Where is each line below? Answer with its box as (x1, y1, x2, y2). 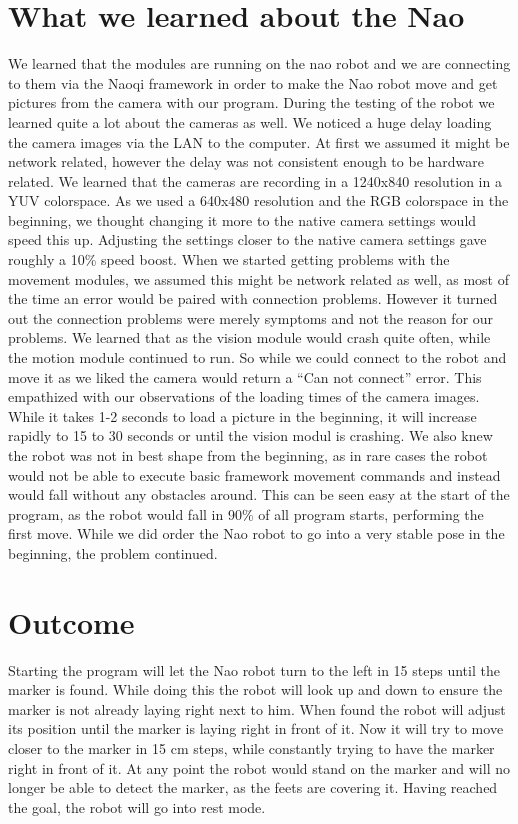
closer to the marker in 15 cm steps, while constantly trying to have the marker (8, 738, 495, 759)
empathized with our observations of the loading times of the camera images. (8, 386, 480, 407)
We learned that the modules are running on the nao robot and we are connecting (8, 53, 511, 74)
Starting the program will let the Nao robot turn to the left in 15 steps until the (8, 659, 500, 680)
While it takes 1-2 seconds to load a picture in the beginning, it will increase (8, 405, 477, 426)
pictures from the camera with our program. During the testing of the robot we (8, 92, 495, 113)
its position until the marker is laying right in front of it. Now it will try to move (8, 718, 504, 739)
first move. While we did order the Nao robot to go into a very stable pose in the (8, 523, 505, 544)
